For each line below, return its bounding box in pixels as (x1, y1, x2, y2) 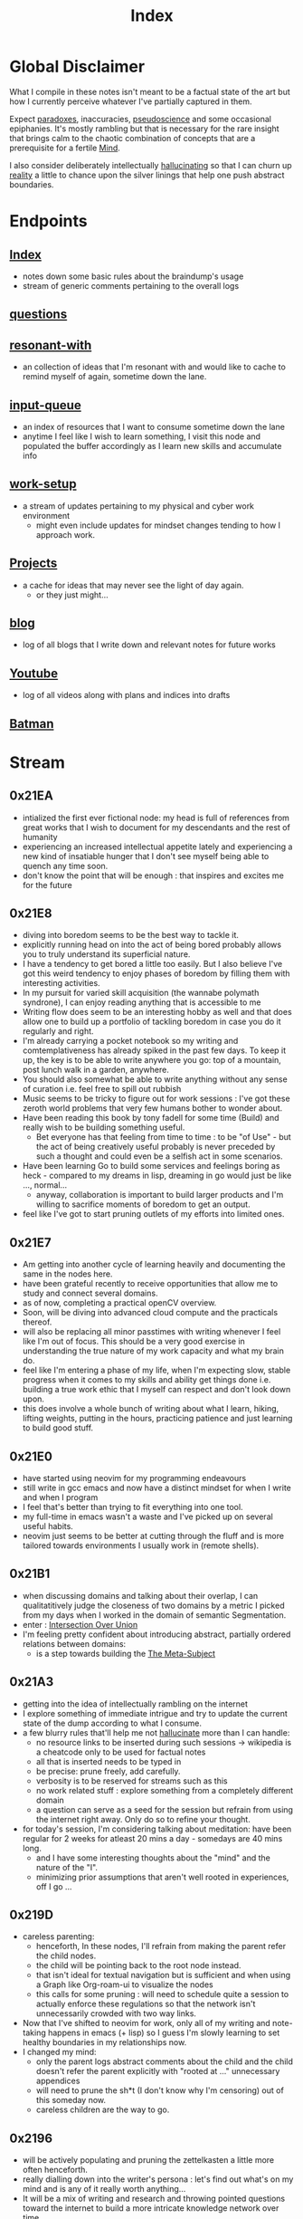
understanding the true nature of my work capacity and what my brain (22, 1345, 285, 1356)
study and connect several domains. (22, 1287, 158, 1299)
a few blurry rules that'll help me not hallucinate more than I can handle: (22, 1726, 290, 1738)
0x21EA (9, 789, 54, 804)
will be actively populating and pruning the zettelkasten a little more (22, 2155, 275, 2166)
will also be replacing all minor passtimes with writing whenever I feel (22, 1326, 281, 1337)
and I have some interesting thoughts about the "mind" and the (35, 1852, 271, 1863)
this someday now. (35, 2095, 107, 2106)
